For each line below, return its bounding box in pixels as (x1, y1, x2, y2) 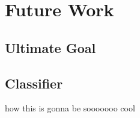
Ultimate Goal (5, 38, 96, 57)
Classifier (5, 73, 63, 92)
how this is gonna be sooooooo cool (5, 102, 135, 114)
